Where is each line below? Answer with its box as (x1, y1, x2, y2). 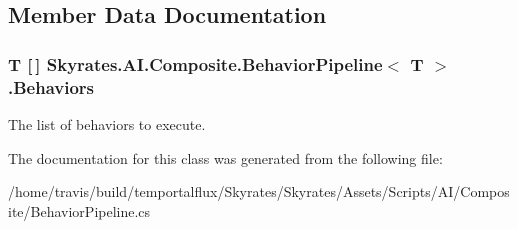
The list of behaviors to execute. (8, 113, 206, 134)
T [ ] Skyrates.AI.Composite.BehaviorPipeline (8, 51, 383, 76)
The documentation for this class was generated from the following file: (8, 147, 443, 168)
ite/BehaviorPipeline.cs (8, 200, 151, 221)
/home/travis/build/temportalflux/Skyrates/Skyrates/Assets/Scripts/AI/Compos (8, 181, 510, 202)
